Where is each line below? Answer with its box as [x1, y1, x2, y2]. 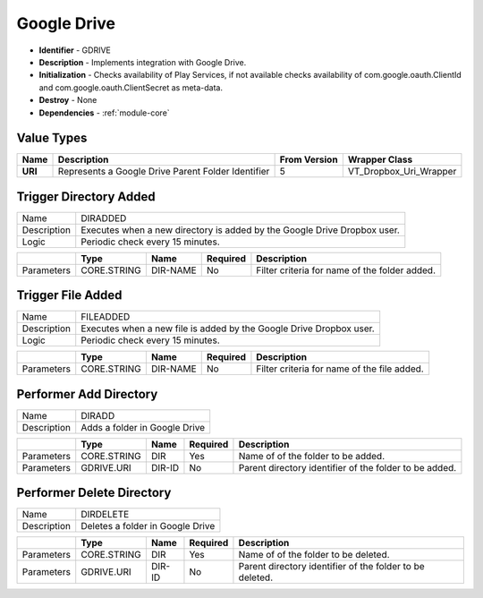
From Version [279, 153, 339, 166]
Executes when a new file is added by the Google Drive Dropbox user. [80, 322, 375, 335]
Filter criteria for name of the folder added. [256, 264, 436, 277]
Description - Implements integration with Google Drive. [38, 56, 247, 67]
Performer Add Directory [16, 386, 158, 402]
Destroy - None [38, 95, 97, 106]
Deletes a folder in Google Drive [80, 520, 216, 533]
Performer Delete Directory [16, 485, 172, 500]
